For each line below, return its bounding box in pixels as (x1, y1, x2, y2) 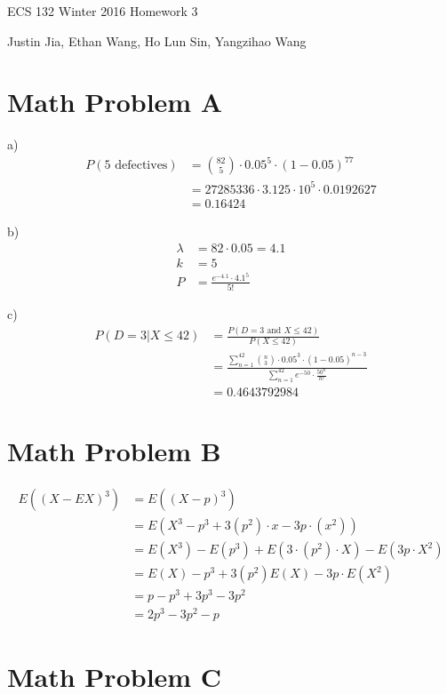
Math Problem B (7, 433, 221, 469)
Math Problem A (7, 84, 223, 120)
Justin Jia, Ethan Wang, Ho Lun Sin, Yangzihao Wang (7, 31, 307, 50)
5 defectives (104, 159, 168, 172)
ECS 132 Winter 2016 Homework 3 (7, 2, 198, 20)
